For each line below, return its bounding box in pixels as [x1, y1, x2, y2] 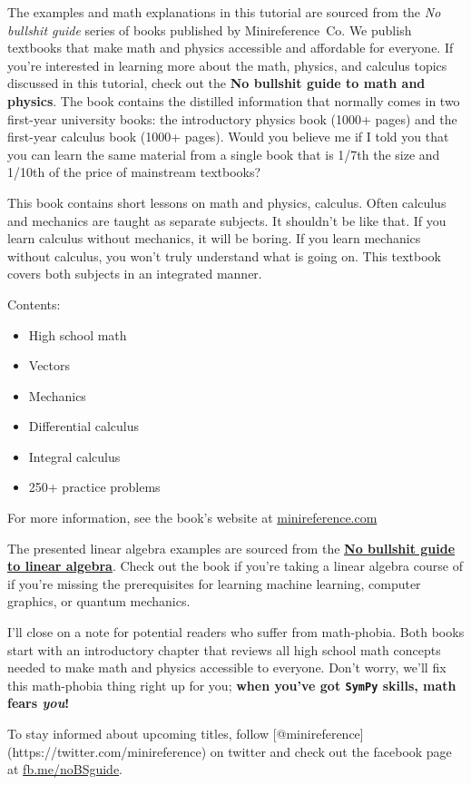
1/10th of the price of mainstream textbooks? [7, 162, 261, 182]
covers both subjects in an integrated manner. [7, 264, 262, 283]
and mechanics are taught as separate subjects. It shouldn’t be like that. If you [7, 211, 446, 230]
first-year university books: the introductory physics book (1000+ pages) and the [7, 109, 457, 128]
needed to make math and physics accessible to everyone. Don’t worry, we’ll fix [7, 658, 446, 677]
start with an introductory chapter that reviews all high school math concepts [7, 640, 441, 659]
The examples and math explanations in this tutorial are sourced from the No [7, 3, 441, 21]
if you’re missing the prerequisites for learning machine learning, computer [7, 574, 421, 593]
